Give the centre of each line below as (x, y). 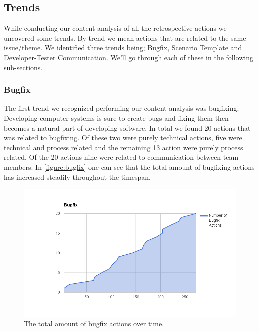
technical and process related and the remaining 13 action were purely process (124, 147)
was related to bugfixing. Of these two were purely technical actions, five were (123, 138)
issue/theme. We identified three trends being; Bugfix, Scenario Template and (123, 48)
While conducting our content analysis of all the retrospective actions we (115, 28)
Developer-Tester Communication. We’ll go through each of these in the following (129, 57)
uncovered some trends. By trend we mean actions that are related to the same (125, 38)
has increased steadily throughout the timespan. (78, 177)
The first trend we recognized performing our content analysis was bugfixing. (122, 108)
